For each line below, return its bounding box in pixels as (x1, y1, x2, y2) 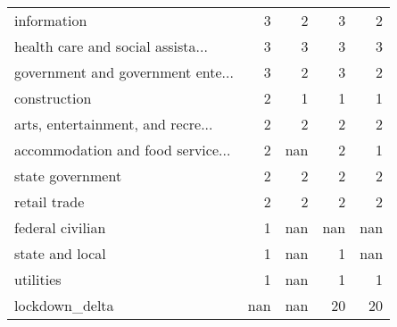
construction (14, 88, 92, 108)
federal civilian (14, 217, 106, 238)
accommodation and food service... (14, 139, 231, 160)
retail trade (14, 191, 85, 212)
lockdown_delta (14, 295, 114, 315)
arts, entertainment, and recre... (14, 113, 213, 134)
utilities (14, 269, 62, 289)
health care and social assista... (14, 36, 208, 56)
